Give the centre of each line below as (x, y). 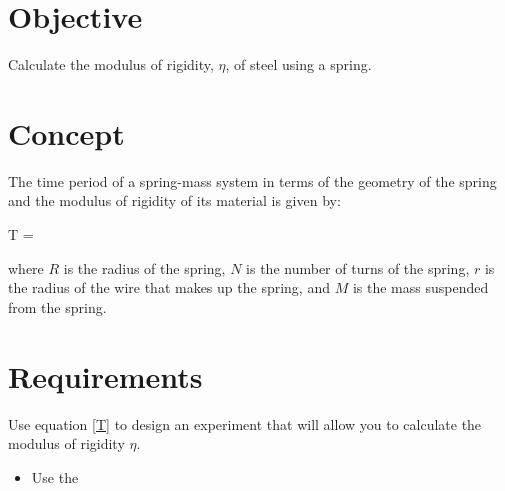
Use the (55, 476)
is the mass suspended (420, 287)
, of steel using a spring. (298, 64)
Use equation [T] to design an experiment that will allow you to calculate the (245, 423)
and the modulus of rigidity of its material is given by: (174, 200)
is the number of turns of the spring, (358, 267)
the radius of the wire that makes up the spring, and (169, 287)
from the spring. (57, 306)
